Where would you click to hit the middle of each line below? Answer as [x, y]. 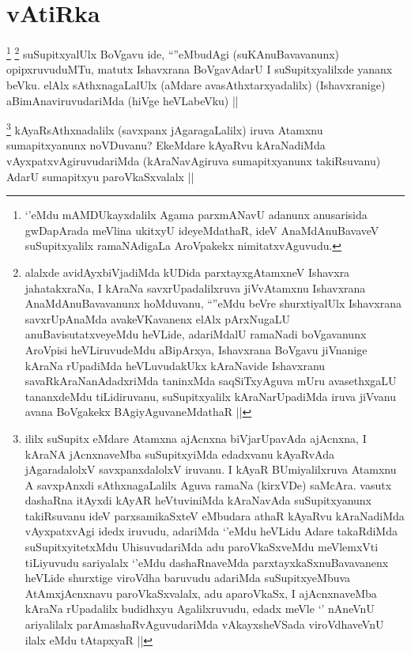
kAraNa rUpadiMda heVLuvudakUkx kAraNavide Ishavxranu [175, 365]
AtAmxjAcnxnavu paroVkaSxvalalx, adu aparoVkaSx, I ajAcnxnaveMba [201, 593]
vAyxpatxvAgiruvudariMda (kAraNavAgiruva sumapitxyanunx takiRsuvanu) [194, 161]
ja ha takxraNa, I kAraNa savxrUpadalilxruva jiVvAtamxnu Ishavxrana [195, 287]
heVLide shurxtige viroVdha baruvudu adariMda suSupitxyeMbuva [188, 578]
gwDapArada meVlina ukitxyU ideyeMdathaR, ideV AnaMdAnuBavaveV [202, 230]
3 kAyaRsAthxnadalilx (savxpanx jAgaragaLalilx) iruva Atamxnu [165, 129]
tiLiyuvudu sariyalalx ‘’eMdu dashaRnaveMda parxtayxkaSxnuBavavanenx [207, 562]
